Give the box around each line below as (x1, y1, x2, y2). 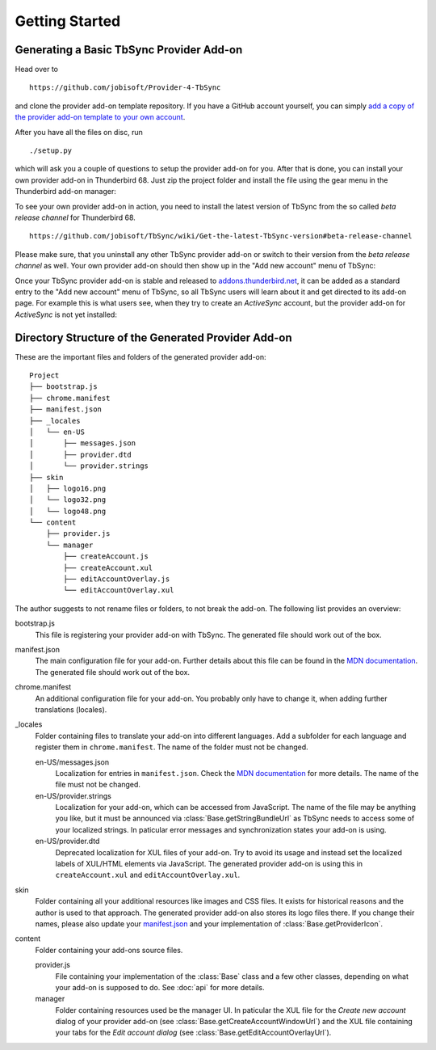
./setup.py (29, 146, 73, 155)
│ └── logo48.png (29, 506, 107, 516)
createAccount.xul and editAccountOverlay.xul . (55, 870, 241, 880)
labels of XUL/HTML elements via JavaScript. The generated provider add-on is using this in (55, 859, 363, 869)
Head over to (15, 65, 58, 74)
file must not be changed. (55, 780, 141, 790)
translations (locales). (35, 704, 107, 715)
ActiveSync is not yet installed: (15, 310, 117, 319)
